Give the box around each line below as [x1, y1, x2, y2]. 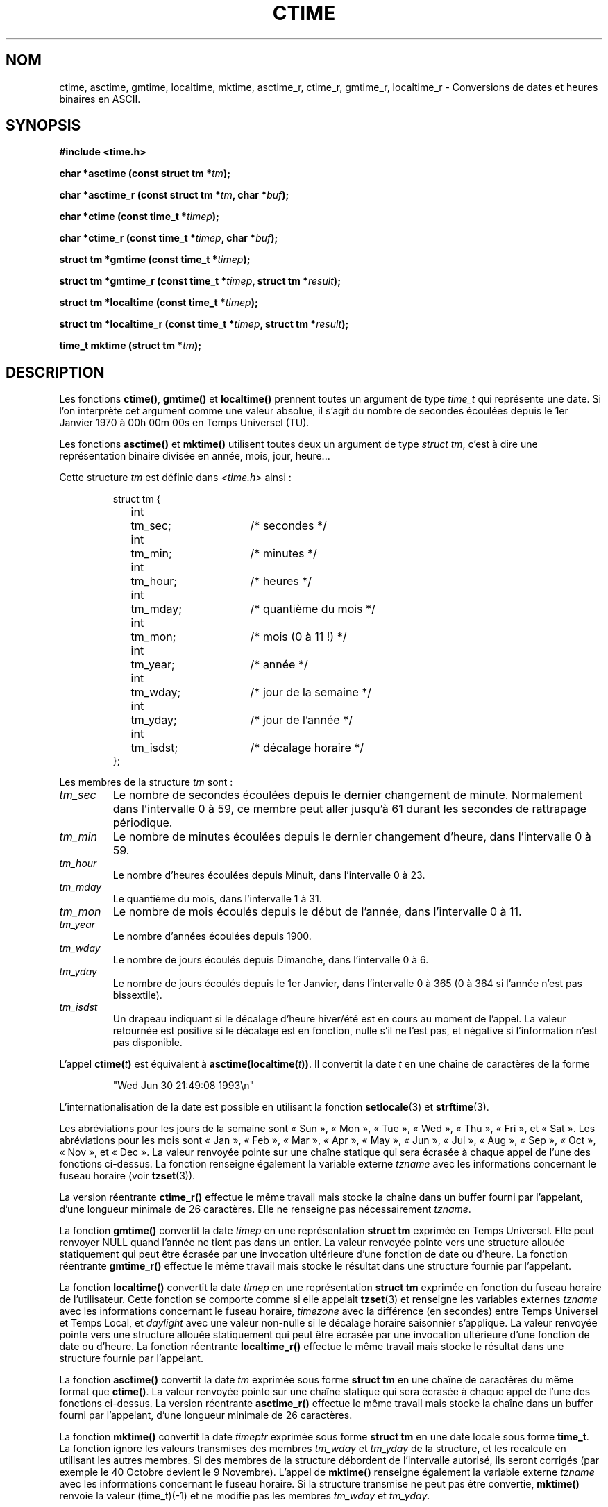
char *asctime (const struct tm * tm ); [59, 167, 230, 180]
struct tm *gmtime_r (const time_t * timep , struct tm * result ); [59, 275, 341, 287]
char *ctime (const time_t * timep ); [59, 210, 219, 223]
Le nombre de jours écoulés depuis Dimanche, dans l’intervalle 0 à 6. [112, 954, 429, 966]
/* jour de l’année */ [250, 713, 353, 727]
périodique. [112, 816, 173, 830]
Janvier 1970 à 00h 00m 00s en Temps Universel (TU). [59, 416, 310, 429]
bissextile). [112, 989, 162, 1002]
